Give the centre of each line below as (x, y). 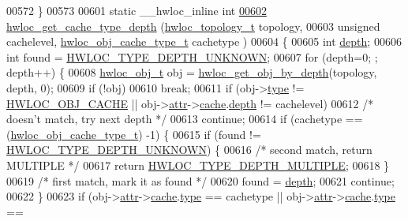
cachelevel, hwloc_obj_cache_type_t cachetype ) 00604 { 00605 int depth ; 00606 (204, 41)
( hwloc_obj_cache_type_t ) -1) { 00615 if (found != (134, 134)
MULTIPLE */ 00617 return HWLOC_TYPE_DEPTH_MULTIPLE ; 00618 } (198, 165)
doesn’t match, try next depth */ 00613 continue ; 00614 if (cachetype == (185, 119)
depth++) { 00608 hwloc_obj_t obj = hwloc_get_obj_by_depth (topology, (192, 72)
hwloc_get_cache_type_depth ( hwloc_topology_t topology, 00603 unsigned (193, 26)
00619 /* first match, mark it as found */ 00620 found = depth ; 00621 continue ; (200, 180)
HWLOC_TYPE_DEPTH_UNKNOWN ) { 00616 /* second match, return (189, 150)
